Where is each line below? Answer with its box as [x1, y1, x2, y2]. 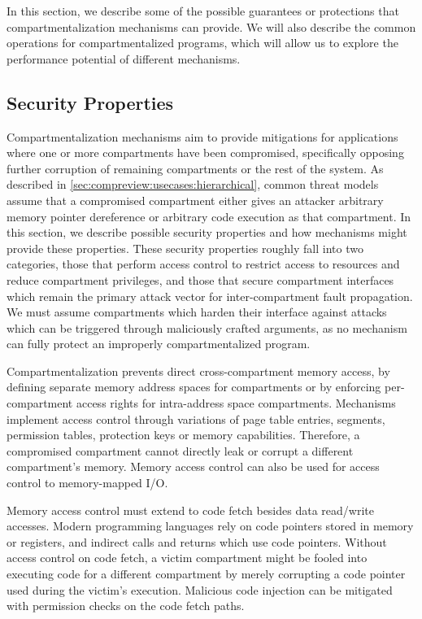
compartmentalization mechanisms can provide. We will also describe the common [7, 18, 416, 35]
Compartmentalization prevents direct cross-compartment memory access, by [7, 362, 390, 379]
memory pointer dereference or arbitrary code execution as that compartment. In [7, 207, 411, 224]
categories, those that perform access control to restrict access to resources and [7, 255, 400, 272]
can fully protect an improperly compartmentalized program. [7, 335, 311, 352]
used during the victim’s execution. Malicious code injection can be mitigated [7, 581, 393, 598]
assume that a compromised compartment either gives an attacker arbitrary [7, 191, 384, 208]
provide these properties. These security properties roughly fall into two [7, 239, 363, 256]
